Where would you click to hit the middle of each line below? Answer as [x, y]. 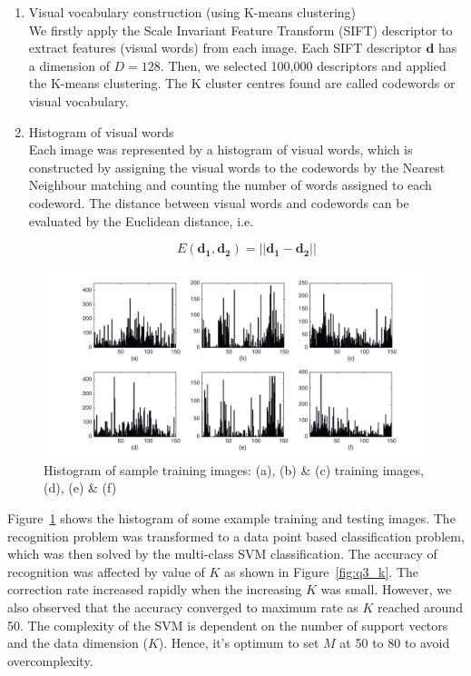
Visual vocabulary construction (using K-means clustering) [192, 12]
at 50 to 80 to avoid [395, 643]
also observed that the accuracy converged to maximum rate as [183, 606]
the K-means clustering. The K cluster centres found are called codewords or [242, 83]
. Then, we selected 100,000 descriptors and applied [303, 65]
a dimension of [69, 65]
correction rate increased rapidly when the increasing [155, 589]
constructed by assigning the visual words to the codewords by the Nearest [237, 167]
